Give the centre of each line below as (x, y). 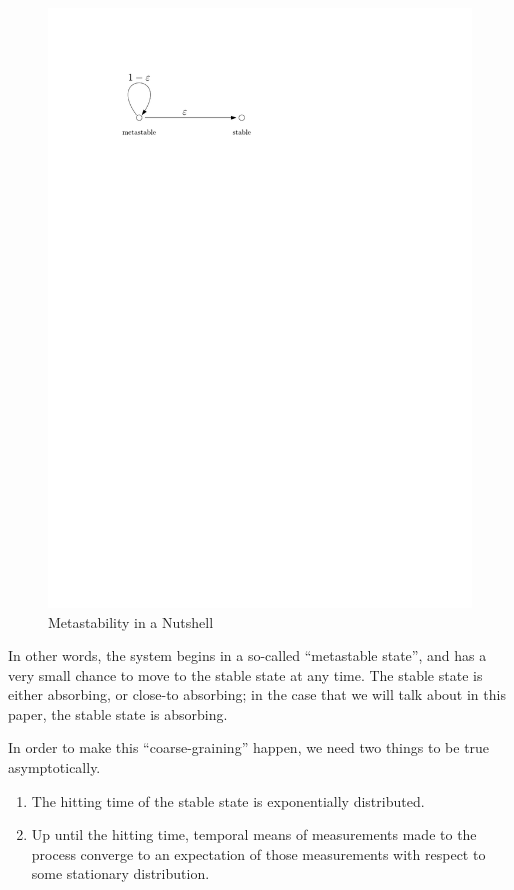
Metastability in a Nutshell (131, 621)
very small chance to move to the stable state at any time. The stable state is (245, 674)
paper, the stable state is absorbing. (118, 713)
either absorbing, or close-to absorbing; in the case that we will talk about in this (257, 694)
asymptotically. (54, 767)
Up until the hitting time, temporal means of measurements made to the (254, 834)
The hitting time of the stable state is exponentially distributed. (228, 800)
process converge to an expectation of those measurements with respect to (258, 853)
